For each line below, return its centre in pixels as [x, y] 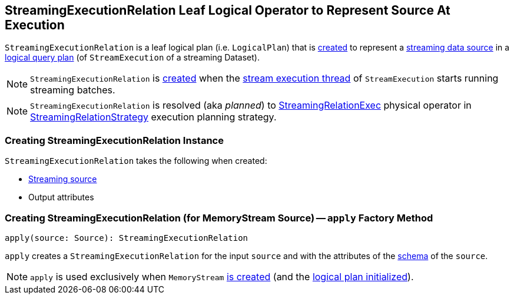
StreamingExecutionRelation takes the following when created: [136, 161]
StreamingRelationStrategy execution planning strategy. [153, 117]
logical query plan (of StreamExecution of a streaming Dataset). [132, 58]
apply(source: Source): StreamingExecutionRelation [127, 238]
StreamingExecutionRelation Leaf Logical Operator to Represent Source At [228, 10]
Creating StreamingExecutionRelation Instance [114, 140]
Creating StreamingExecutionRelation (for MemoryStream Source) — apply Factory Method [219, 218]
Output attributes [61, 197]
